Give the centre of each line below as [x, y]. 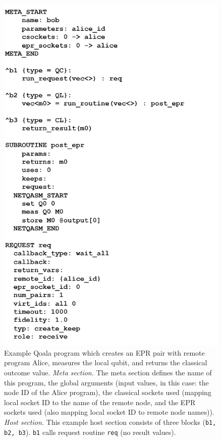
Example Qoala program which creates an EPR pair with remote [104, 352]
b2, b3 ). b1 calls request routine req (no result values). [90, 432]
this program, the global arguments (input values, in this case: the [106, 382]
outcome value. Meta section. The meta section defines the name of [108, 373]
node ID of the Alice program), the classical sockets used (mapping [108, 392]
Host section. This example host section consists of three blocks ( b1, [110, 422]
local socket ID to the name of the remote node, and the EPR [100, 402]
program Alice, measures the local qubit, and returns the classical [106, 362]
